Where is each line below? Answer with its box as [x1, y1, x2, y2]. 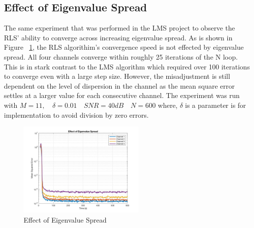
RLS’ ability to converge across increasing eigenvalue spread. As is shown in [4, 32, 233, 42]
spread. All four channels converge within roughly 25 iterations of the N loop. [4, 51, 238, 62]
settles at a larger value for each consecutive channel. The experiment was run [4, 90, 240, 100]
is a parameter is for [185, 99, 246, 110]
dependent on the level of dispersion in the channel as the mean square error [4, 80, 235, 91]
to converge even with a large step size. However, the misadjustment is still [4, 71, 230, 81]
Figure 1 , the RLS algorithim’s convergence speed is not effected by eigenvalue [4, 42, 244, 52]
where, [158, 99, 178, 110]
